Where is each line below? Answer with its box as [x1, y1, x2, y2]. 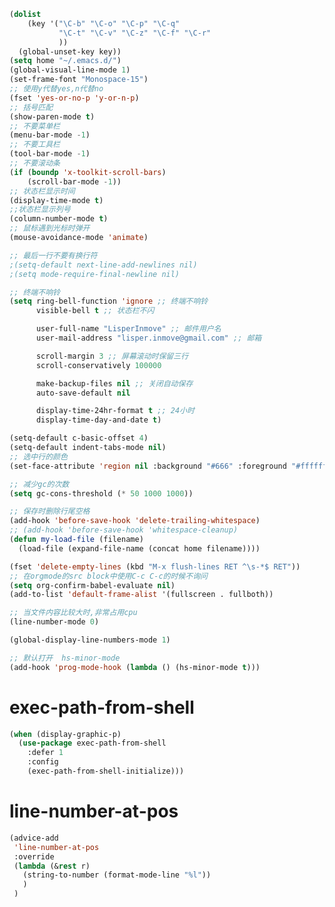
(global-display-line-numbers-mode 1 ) [9, 635, 171, 645]
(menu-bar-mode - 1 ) [9, 130, 91, 140]
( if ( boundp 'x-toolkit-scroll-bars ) [9, 167, 167, 177]
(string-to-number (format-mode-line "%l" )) [22, 870, 212, 880]
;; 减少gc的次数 [9, 479, 70, 489]
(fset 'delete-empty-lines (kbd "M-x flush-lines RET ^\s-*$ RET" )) [9, 561, 301, 572]
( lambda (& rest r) [13, 861, 91, 871]
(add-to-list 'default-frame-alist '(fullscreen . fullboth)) [9, 590, 274, 600]
